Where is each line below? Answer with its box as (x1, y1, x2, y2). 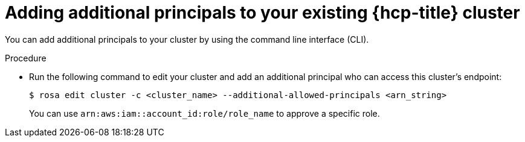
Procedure (5, 52, 47, 63)
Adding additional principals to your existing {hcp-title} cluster (5, 2, 520, 23)
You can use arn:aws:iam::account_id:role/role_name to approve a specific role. (29, 108, 380, 119)
